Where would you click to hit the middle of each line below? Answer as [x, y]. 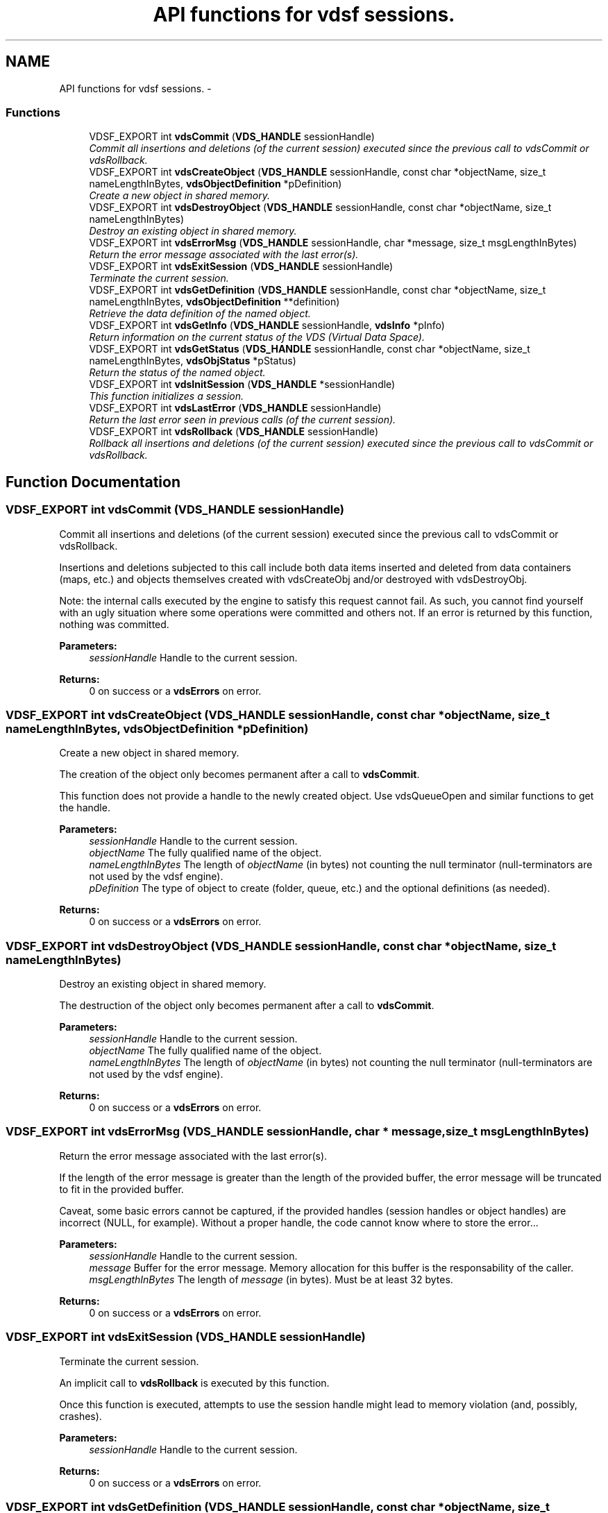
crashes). [81, 1416]
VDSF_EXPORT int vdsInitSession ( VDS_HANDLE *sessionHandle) [242, 384]
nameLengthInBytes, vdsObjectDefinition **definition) [214, 302]
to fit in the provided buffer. [121, 1189]
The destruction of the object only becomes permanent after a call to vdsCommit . [247, 1006]
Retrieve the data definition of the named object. [200, 314]
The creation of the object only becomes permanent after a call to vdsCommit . [239, 775]
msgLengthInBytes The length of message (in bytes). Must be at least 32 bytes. [271, 1279]
